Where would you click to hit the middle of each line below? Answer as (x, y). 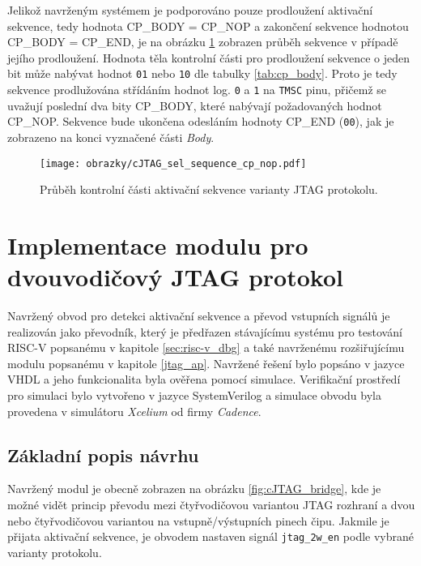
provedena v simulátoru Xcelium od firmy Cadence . (134, 411)
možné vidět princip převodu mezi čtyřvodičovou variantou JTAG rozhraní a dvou (211, 505)
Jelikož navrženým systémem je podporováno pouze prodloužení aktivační (190, 10)
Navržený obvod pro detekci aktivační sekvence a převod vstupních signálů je (199, 316)
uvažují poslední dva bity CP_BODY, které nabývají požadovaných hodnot (195, 105)
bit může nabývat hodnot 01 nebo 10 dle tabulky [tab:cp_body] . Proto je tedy (202, 73)
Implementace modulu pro (158, 244)
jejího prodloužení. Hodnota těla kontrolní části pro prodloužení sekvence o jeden (208, 57)
